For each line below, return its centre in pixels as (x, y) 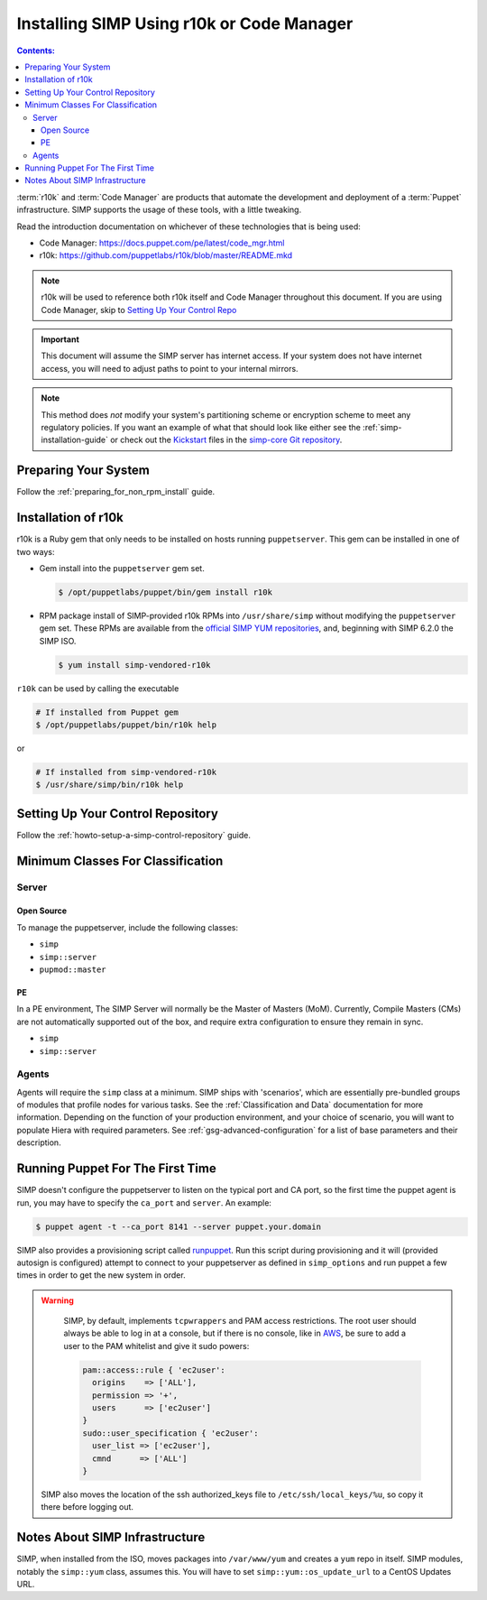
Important (60, 339)
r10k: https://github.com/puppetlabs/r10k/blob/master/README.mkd (166, 255)
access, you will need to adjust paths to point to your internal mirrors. (170, 368)
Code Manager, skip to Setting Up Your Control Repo (139, 310)
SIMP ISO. (58, 641)
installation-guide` (74, 440)
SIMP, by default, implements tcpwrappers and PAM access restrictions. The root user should (240, 1321)
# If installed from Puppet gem (107, 712)
